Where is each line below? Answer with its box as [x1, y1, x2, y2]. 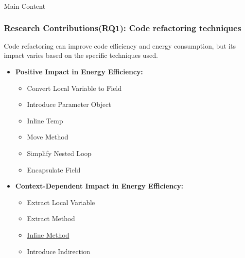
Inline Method [27, 229, 70, 240]
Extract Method [27, 213, 75, 224]
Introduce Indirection [27, 246, 90, 256]
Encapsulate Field [27, 164, 81, 174]
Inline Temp [27, 115, 63, 125]
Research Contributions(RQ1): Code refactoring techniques [4, 21, 242, 34]
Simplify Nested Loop [27, 148, 92, 158]
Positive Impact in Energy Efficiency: [15, 67, 143, 76]
